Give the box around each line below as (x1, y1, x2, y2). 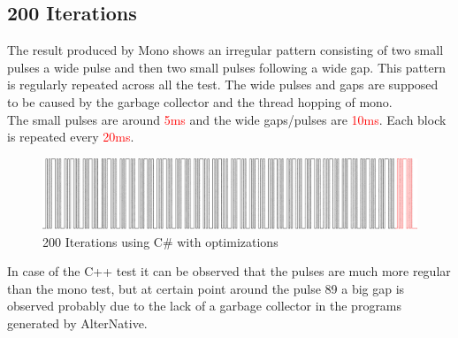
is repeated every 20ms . (7, 127, 134, 146)
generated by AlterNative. (7, 314, 148, 333)
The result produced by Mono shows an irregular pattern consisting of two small (7, 41, 444, 59)
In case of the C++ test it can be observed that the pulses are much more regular (7, 262, 451, 280)
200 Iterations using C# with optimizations (42, 232, 279, 250)
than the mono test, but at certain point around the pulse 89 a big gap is (7, 279, 405, 297)
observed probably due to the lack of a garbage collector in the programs (7, 296, 402, 315)
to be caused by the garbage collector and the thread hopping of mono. (7, 92, 393, 111)
